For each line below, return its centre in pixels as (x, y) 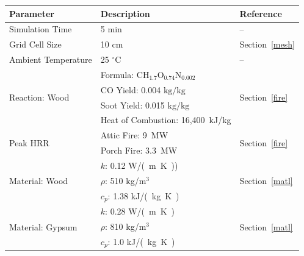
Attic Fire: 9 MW (134, 135)
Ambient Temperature (51, 59)
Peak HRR (29, 142)
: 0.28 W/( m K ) (140, 211)
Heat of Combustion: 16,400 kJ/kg (166, 120)
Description (125, 13)
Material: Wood (39, 181)
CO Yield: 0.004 (131, 89)
